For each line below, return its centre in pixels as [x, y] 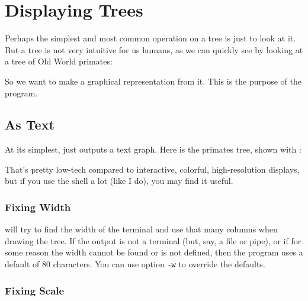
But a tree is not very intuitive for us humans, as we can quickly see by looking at [154, 49]
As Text [30, 124]
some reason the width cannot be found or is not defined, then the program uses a [154, 252]
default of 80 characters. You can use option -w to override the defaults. [135, 264]
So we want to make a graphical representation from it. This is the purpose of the [153, 81]
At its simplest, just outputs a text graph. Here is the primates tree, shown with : [153, 149]
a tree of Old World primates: [59, 61]
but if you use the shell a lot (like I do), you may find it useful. [119, 181]
